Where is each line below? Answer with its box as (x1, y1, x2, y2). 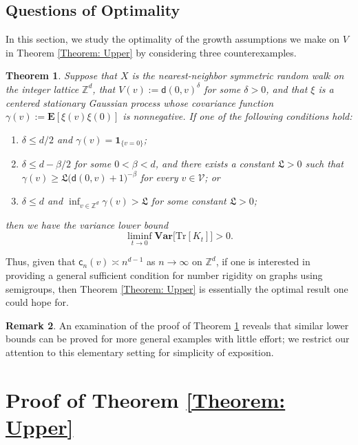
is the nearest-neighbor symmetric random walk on (131, 68, 344, 83)
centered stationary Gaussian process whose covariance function (6, 95, 274, 110)
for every (140, 170, 178, 185)
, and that (266, 81, 308, 96)
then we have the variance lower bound (6, 217, 169, 231)
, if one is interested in (215, 254, 310, 269)
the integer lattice (6, 81, 79, 96)
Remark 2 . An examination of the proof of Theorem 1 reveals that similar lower (6, 318, 349, 332)
